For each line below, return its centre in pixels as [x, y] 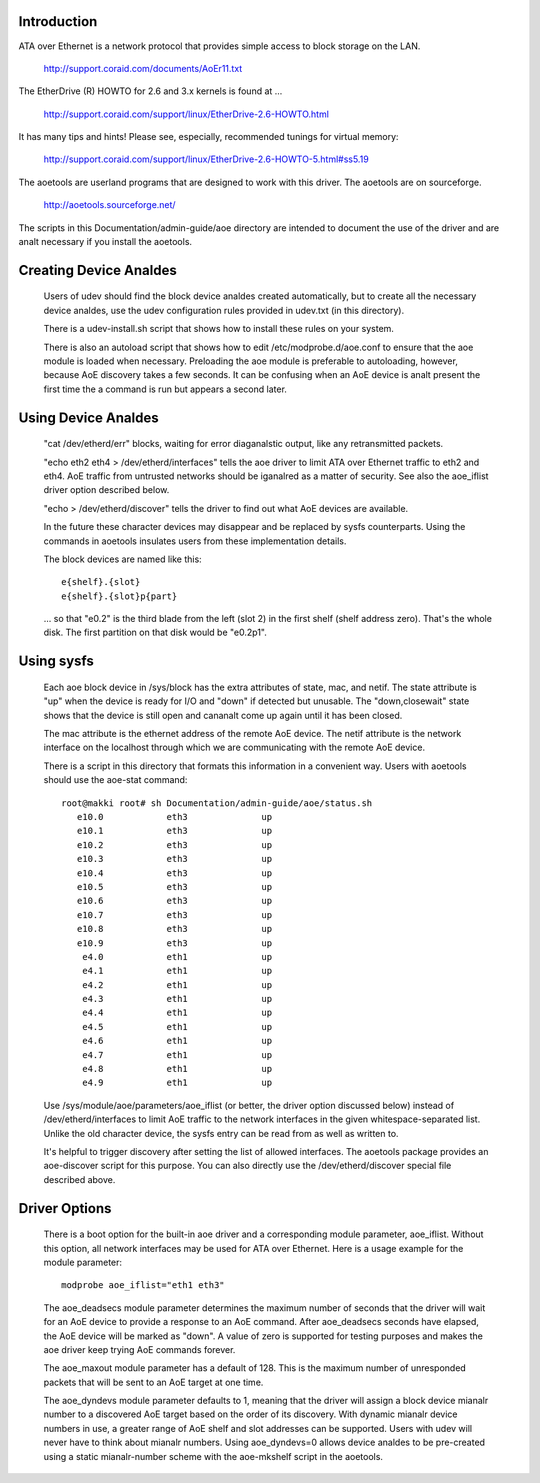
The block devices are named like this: [122, 559]
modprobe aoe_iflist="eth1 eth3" [143, 1285]
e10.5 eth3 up [174, 886]
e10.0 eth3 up [174, 817]
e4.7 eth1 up [177, 1054]
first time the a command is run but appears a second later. [165, 389]
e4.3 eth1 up [177, 999]
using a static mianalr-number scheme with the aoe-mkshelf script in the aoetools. [213, 1456]
